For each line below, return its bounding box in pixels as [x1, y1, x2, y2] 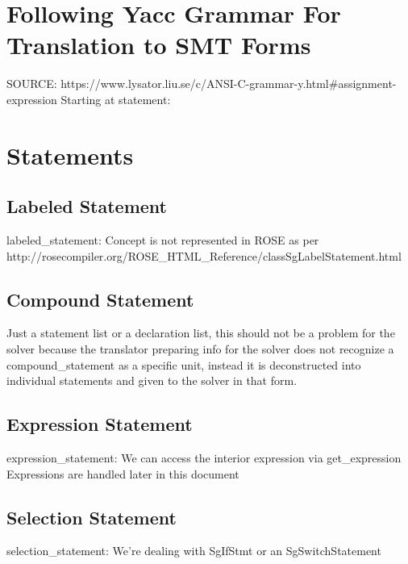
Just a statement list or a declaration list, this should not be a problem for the [6, 324, 395, 341]
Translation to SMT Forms [6, 28, 311, 61]
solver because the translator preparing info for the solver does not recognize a [6, 340, 394, 357]
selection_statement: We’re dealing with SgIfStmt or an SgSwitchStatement [6, 542, 381, 559]
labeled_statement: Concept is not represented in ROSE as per [6, 232, 319, 249]
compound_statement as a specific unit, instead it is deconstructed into [6, 356, 361, 373]
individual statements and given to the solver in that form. [6, 372, 298, 389]
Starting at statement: [60, 90, 171, 107]
